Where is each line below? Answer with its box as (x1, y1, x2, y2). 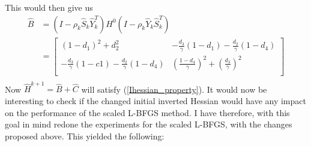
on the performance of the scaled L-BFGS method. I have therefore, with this (5, 106, 290, 118)
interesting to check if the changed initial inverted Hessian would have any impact (5, 94, 306, 107)
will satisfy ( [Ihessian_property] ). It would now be (81, 83, 267, 95)
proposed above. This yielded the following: (5, 129, 165, 142)
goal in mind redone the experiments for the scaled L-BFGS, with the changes (5, 118, 292, 130)
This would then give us (5, 1, 93, 13)
